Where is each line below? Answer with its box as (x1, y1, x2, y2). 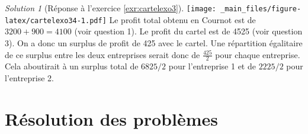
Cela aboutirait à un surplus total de (5, 60, 139, 72)
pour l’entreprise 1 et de (168, 60, 256, 72)
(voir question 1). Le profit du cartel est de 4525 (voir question (74, 25, 303, 37)
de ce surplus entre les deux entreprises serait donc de (5, 48, 200, 60)
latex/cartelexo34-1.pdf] (5, 16, 107, 25)
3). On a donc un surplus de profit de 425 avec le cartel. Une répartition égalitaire (5, 36, 303, 49)
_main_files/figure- (220, 5, 301, 13)
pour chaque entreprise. (215, 48, 300, 60)
